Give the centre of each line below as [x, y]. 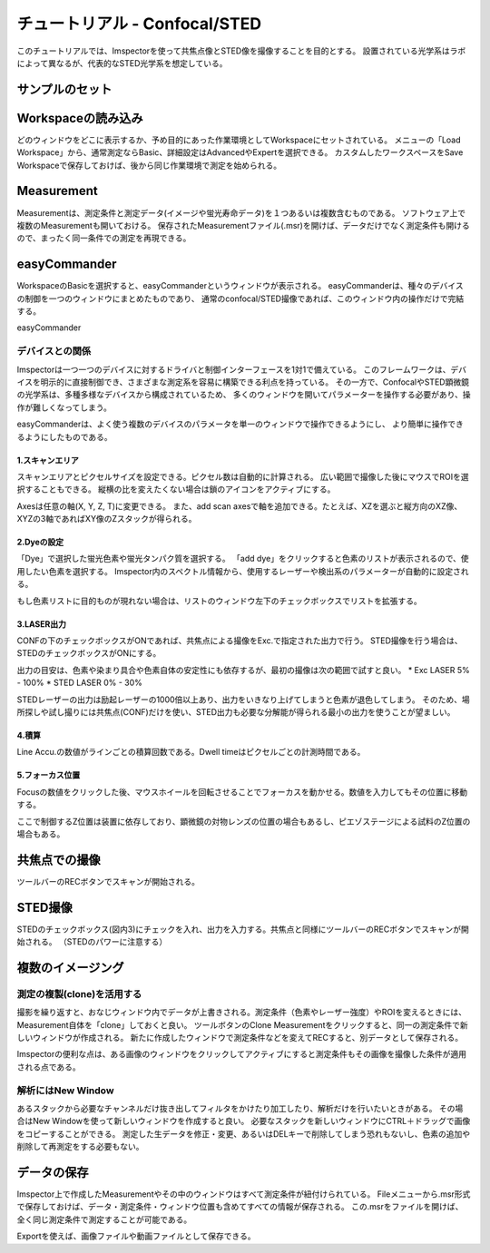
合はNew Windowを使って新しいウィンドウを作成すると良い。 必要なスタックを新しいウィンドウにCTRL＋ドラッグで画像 [244, 1121]
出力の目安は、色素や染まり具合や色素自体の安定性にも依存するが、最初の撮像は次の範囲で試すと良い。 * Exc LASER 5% [244, 670]
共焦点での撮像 [59, 860]
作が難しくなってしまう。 [64, 407]
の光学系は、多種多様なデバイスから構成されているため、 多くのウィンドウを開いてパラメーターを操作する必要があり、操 [244, 395]
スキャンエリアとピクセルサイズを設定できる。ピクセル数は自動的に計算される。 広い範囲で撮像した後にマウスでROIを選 [243, 476]
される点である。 [49, 1067]
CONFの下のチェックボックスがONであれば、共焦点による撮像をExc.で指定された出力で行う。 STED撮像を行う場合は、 [240, 641]
